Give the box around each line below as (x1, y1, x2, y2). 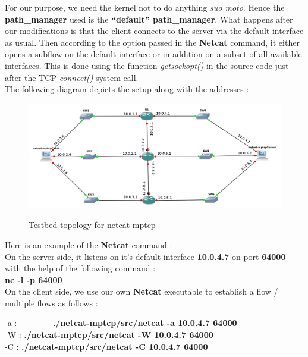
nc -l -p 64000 (5, 273, 62, 286)
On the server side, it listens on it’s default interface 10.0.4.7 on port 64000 (5, 250, 286, 262)
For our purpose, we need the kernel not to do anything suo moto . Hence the (5, 1, 285, 13)
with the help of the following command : (5, 262, 156, 274)
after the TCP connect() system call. (5, 71, 139, 83)
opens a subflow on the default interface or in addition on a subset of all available (5, 48, 302, 60)
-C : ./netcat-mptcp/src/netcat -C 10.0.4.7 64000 (5, 340, 208, 352)
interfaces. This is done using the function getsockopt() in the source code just (5, 59, 289, 71)
